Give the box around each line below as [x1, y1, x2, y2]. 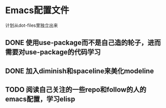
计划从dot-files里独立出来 [5, 22, 58, 28]
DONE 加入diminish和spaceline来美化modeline [5, 67, 154, 75]
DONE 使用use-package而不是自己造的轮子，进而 [5, 38, 161, 47]
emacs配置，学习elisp [5, 95, 75, 103]
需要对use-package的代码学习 [5, 48, 101, 57]
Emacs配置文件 [5, 5, 69, 16]
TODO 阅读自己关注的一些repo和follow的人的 [5, 85, 147, 94]
